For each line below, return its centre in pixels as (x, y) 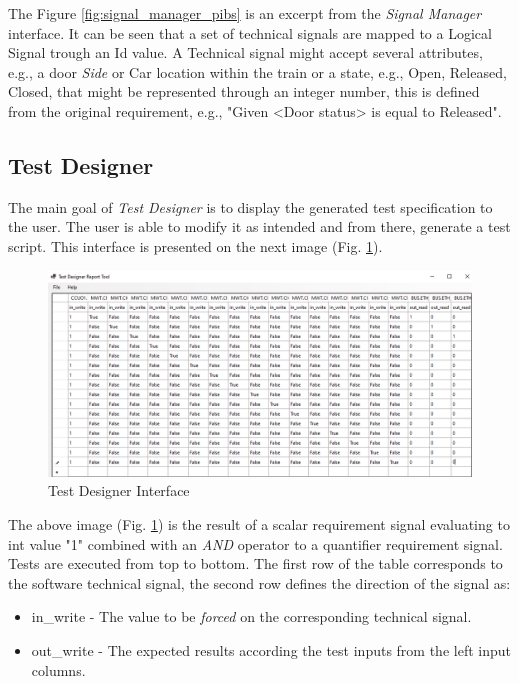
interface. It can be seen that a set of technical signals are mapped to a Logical (250, 32)
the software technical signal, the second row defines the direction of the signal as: (259, 582)
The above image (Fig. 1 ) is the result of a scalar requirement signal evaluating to (259, 523)
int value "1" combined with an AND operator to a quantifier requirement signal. (255, 543)
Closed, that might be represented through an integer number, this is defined (244, 91)
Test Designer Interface (119, 490)
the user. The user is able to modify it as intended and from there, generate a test (259, 226)
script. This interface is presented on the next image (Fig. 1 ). (195, 245)
